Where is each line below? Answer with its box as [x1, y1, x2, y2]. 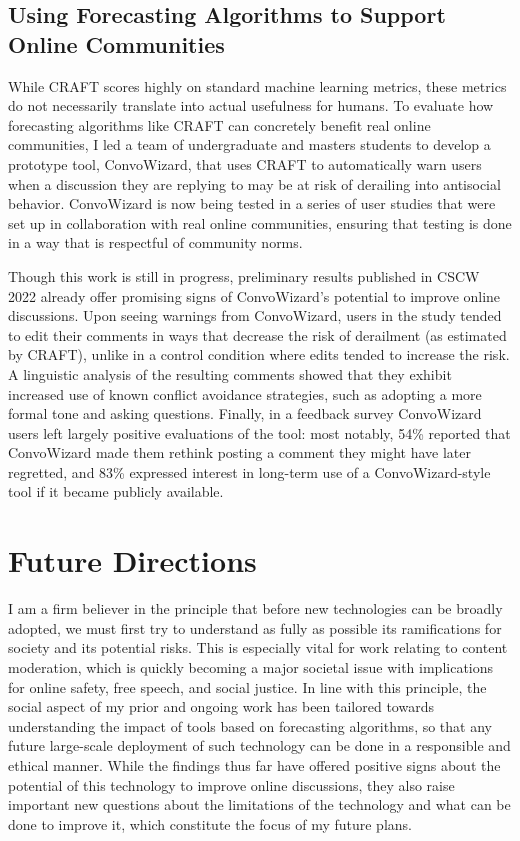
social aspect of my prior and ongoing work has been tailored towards [8, 696, 434, 717]
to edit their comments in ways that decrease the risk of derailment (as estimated [8, 324, 507, 345]
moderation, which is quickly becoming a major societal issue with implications [8, 656, 494, 677]
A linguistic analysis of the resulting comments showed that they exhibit [8, 363, 452, 384]
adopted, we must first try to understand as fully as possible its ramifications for [8, 617, 502, 638]
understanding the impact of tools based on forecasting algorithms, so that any [8, 715, 492, 736]
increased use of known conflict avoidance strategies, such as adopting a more [8, 383, 482, 404]
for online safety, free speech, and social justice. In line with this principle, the [8, 676, 487, 697]
